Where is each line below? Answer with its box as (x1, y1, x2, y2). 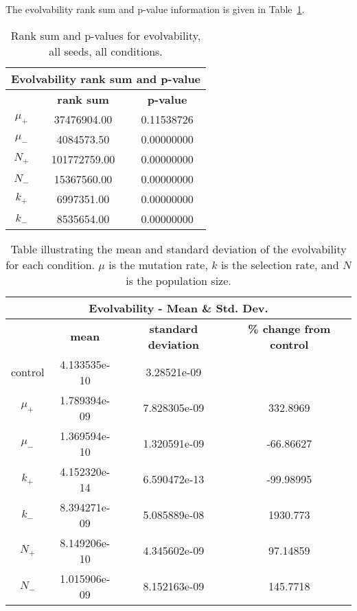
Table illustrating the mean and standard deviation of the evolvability (10, 240, 347, 257)
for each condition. (5, 256, 95, 273)
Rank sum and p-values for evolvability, (10, 27, 201, 43)
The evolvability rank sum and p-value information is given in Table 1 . (5, 2, 305, 16)
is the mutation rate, (108, 256, 208, 273)
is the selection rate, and (220, 256, 339, 273)
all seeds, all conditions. (49, 43, 163, 59)
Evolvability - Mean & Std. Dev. (89, 299, 268, 316)
